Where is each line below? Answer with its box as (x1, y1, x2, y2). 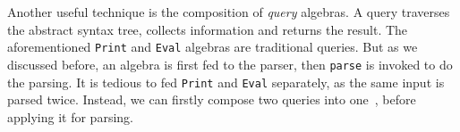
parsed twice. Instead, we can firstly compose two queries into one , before (7, 90, 416, 109)
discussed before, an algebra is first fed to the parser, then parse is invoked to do (7, 54, 453, 73)
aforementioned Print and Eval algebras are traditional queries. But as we (7, 37, 418, 56)
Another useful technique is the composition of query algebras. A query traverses (7, 3, 450, 21)
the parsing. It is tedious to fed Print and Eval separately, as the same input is (7, 72, 445, 91)
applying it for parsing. (7, 107, 133, 126)
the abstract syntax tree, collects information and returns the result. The (7, 20, 408, 38)
